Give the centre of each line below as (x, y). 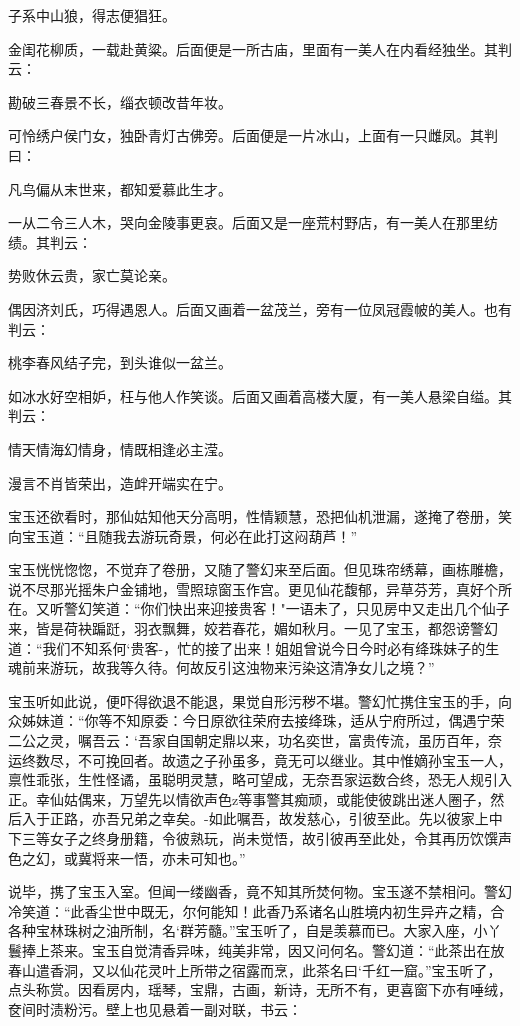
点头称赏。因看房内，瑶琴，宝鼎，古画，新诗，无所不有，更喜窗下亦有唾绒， (260, 989)
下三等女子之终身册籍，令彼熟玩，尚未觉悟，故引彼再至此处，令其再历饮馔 (253, 838)
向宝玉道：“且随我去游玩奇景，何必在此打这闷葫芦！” (183, 535)
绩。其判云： (50, 241)
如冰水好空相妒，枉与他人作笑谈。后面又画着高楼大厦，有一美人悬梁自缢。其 (260, 395)
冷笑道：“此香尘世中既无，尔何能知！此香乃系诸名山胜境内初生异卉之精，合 (256, 910)
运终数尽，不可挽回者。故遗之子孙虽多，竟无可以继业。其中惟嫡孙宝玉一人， (260, 759)
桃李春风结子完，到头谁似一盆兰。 (120, 362)
